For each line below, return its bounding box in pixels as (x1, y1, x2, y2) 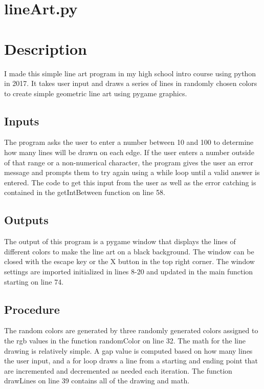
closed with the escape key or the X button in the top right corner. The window (4, 256, 255, 267)
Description (4, 38, 87, 59)
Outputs (4, 212, 49, 228)
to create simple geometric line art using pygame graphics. (4, 88, 187, 98)
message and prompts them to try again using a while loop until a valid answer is (4, 167, 260, 178)
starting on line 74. (4, 276, 64, 287)
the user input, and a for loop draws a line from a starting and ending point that (4, 355, 258, 366)
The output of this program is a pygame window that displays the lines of (4, 236, 236, 247)
